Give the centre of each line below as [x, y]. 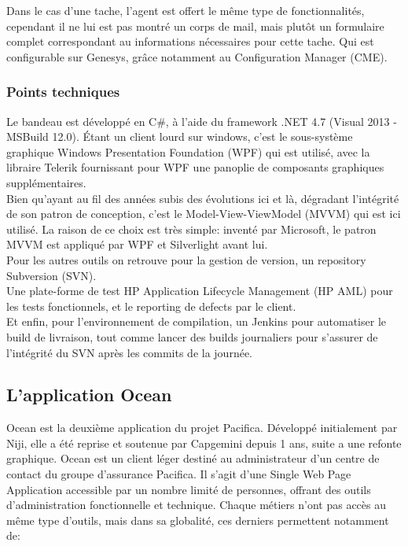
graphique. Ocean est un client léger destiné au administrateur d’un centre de [193, 458]
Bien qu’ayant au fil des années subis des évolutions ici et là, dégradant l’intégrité [203, 198]
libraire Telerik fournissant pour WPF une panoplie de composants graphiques [195, 167]
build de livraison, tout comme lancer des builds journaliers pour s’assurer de [192, 336]
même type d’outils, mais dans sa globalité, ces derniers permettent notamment [198, 520]
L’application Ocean [89, 395]
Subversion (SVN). [51, 275]
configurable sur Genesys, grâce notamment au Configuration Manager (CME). [197, 56]
